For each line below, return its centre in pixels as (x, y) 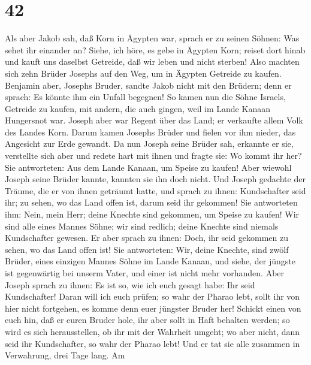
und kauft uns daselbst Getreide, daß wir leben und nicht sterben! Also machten (152, 61)
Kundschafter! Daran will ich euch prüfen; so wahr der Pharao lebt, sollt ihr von (153, 296)
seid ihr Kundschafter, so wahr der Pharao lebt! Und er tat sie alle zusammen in (153, 343)
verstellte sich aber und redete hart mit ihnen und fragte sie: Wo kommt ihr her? (153, 156)
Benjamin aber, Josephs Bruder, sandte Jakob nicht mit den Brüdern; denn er (148, 85)
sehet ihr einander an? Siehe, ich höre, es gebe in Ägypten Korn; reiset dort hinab (155, 49)
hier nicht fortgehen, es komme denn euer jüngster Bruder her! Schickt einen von (153, 308)
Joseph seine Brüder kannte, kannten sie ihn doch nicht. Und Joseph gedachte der (155, 179)
